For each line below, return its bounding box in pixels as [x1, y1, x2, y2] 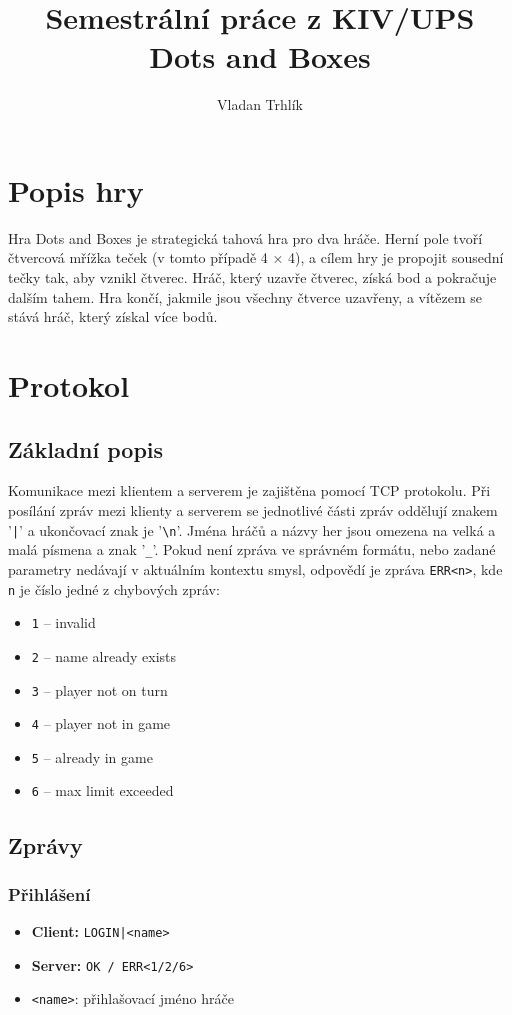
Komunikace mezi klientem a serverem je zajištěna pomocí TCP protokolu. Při [8, 480, 491, 501]
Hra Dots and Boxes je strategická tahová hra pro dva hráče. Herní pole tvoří [8, 227, 483, 248]
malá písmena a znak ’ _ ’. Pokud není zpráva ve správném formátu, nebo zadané [8, 539, 496, 560]
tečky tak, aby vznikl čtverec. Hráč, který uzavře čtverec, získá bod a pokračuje [8, 267, 497, 288]
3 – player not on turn [31, 679, 168, 700]
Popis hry [8, 169, 144, 210]
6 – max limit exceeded [31, 780, 174, 801]
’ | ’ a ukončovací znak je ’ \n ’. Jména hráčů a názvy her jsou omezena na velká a [8, 519, 496, 540]
